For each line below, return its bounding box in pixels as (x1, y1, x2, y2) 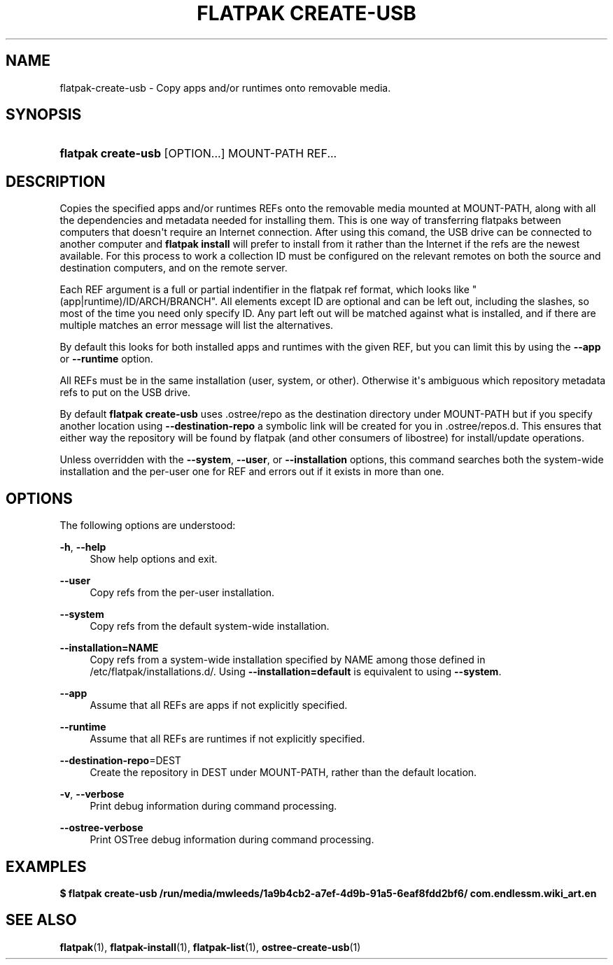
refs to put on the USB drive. (59, 386, 191, 399)
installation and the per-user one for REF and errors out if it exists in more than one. (59, 465, 444, 478)
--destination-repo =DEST (59, 754, 181, 767)
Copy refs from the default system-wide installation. (90, 620, 330, 633)
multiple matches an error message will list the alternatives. (59, 319, 334, 332)
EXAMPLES (6, 857, 87, 875)
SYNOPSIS (6, 106, 82, 124)
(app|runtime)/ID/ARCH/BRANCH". (59, 295, 218, 308)
